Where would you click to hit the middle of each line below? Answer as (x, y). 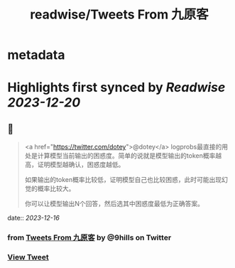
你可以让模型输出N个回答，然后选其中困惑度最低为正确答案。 (114, 204)
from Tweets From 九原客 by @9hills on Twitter (89, 237)
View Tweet (28, 257)
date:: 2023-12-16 (34, 218)
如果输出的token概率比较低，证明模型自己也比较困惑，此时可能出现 (123, 180)
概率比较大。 (56, 188)
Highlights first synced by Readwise (116, 88)
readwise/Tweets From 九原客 (119, 15)
